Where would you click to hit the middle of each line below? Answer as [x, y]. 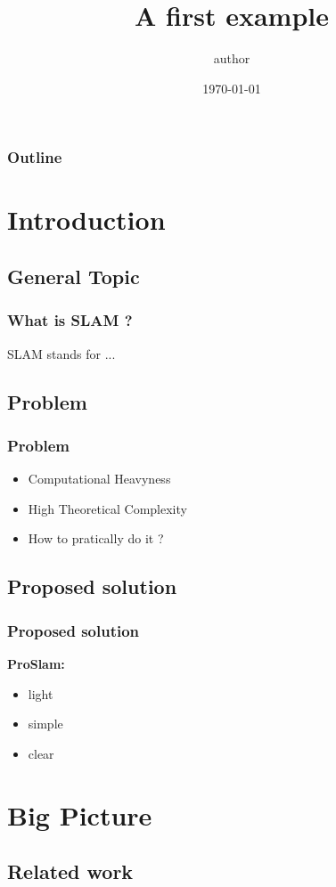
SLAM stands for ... [61, 353]
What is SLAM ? [70, 320]
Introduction [86, 220]
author [232, 58]
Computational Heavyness [99, 479]
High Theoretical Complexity [107, 508]
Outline [35, 157]
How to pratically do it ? [96, 538]
